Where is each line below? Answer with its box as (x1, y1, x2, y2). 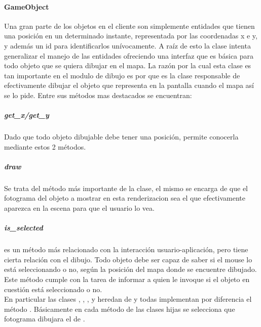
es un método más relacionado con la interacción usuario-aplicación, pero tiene (4, 244, 248, 255)
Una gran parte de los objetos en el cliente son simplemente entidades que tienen (4, 20, 255, 31)
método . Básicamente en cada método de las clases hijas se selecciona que (4, 303, 235, 314)
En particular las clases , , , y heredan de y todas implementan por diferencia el (4, 294, 252, 304)
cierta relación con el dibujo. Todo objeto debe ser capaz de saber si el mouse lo (4, 254, 252, 264)
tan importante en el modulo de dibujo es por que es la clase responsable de (4, 70, 240, 80)
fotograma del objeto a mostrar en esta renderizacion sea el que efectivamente (4, 193, 245, 203)
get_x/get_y (4, 110, 49, 120)
